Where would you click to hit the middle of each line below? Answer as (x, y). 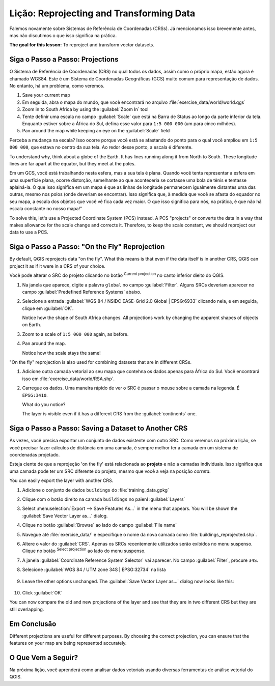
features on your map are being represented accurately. (68, 643)
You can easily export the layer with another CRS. (61, 480)
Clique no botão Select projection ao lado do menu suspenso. (84, 551)
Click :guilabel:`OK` (42, 592)
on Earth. (32, 325)
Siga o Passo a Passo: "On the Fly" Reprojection (87, 247)
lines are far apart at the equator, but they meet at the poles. (73, 163)
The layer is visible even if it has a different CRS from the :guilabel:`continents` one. (109, 414)
